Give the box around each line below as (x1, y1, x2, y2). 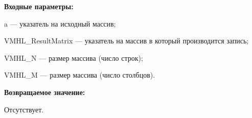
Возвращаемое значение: (4, 86, 85, 97)
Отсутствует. (4, 104, 44, 114)
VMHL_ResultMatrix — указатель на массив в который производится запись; (4, 35, 249, 46)
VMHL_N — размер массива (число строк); (4, 52, 143, 63)
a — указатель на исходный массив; (4, 18, 116, 29)
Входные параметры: (4, 1, 74, 11)
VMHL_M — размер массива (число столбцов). (4, 69, 155, 80)
